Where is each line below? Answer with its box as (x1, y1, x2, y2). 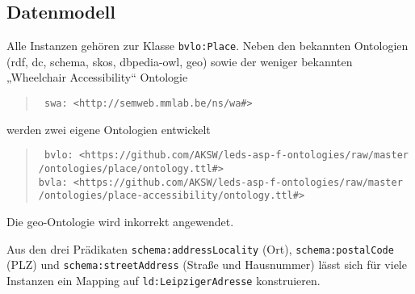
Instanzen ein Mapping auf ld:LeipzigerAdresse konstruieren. (6, 271, 321, 288)
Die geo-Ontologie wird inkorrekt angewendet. (6, 212, 234, 229)
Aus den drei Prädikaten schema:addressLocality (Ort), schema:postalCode (6, 240, 394, 257)
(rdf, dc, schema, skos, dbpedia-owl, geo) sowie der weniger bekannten (6, 52, 353, 69)
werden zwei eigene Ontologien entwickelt (6, 120, 211, 137)
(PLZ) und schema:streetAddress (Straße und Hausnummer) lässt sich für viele (6, 256, 407, 273)
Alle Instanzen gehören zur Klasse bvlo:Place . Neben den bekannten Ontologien (6, 37, 409, 54)
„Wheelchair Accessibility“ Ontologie (6, 69, 188, 86)
